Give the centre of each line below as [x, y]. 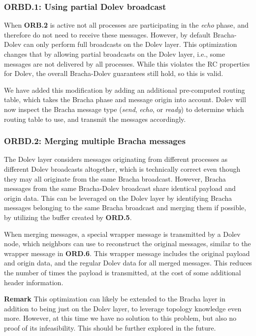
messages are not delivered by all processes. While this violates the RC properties [127, 63]
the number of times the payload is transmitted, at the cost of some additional [123, 272]
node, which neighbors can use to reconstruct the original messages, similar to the [128, 243]
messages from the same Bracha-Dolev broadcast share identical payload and [120, 188]
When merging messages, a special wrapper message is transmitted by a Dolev [122, 234]
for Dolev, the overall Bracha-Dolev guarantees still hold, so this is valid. [114, 73]
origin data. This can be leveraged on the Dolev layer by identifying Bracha [118, 198]
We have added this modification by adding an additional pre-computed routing [125, 90]
